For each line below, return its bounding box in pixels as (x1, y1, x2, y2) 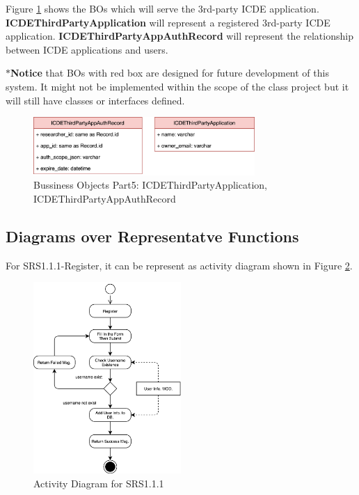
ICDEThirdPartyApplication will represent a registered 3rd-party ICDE (6, 15, 330, 29)
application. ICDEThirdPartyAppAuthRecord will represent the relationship (6, 29, 353, 43)
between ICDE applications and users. (6, 42, 168, 56)
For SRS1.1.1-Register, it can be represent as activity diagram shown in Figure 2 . (6, 258, 353, 272)
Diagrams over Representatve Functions (6, 225, 299, 246)
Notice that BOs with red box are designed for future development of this (10, 65, 329, 80)
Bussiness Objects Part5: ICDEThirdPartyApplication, (33, 178, 267, 192)
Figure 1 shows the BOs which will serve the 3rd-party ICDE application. (6, 1, 319, 15)
